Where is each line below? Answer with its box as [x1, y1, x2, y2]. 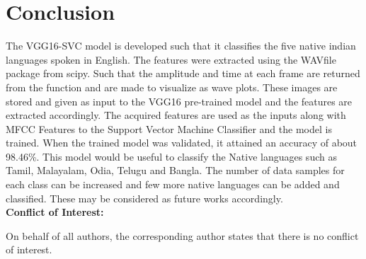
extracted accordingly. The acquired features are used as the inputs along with [6, 108, 346, 122]
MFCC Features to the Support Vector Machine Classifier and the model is [6, 121, 332, 136]
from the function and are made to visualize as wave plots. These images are [6, 79, 338, 94]
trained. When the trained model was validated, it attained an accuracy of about [6, 135, 358, 150]
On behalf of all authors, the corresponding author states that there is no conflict [6, 228, 359, 243]
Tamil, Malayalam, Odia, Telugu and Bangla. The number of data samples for [6, 163, 345, 178]
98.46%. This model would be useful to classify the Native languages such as [6, 149, 337, 163]
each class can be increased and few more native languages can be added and [6, 177, 340, 192]
